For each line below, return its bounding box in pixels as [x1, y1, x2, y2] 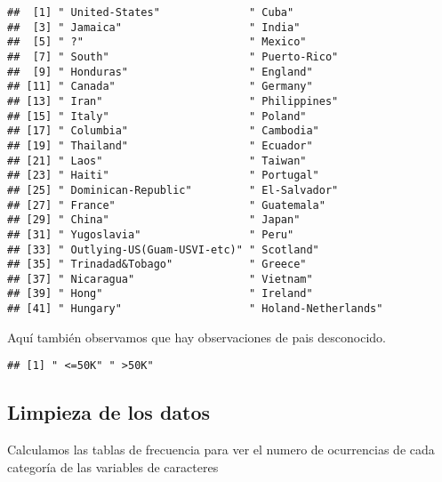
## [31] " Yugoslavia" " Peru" [7, 228, 294, 241]
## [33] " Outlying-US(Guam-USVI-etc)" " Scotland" [7, 243, 319, 256]
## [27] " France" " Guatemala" [7, 198, 325, 212]
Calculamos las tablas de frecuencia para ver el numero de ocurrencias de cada [7, 440, 435, 459]
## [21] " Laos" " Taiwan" [7, 154, 307, 167]
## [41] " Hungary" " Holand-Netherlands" [7, 302, 383, 316]
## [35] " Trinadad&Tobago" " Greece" [7, 258, 307, 271]
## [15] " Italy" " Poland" [7, 109, 307, 123]
